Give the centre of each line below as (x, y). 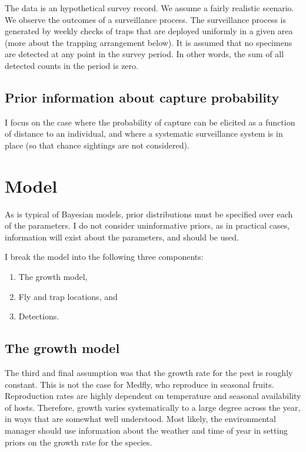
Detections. (39, 316)
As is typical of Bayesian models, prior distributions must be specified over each (149, 214)
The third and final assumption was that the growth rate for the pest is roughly (149, 373)
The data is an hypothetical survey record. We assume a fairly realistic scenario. (149, 8)
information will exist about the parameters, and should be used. (122, 237)
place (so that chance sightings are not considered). (97, 145)
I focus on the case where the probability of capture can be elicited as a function (150, 122)
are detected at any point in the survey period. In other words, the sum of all (144, 54)
